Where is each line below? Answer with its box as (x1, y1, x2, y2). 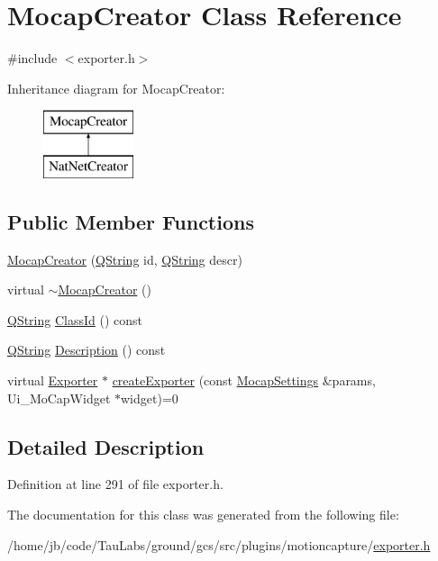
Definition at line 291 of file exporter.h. (7, 475, 224, 493)
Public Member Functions (7, 207, 254, 235)
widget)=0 (121, 388, 178, 407)
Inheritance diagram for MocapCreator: (7, 78, 225, 97)
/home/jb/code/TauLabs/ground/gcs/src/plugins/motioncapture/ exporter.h (7, 535, 431, 554)
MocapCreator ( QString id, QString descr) (7, 249, 242, 268)
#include (7, 49, 58, 68)
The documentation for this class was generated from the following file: (7, 505, 399, 524)
